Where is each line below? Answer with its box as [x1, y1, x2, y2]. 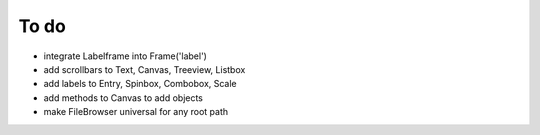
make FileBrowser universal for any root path [43, 106, 229, 118]
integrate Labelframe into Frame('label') [43, 50, 207, 62]
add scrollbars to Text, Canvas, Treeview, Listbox [43, 63, 246, 75]
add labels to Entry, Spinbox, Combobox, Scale [43, 78, 237, 90]
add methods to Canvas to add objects [43, 91, 204, 104]
